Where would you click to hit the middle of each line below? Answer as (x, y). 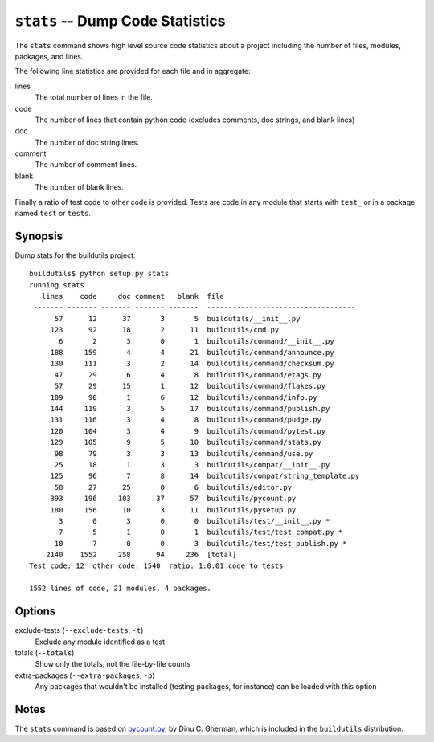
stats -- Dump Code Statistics (120, 21)
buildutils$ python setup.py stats (99, 274)
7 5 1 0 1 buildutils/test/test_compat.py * (201, 532)
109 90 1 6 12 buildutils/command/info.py (184, 397)
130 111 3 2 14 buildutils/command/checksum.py (192, 364)
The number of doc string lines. (87, 142)
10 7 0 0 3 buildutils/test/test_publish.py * (201, 543)
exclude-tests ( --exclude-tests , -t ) (79, 630)
